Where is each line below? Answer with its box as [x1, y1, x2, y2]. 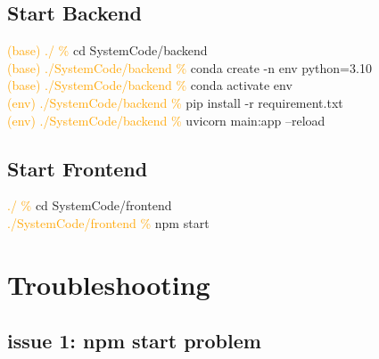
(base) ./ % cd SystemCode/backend [7, 41, 208, 60]
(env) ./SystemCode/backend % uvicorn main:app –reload [7, 110, 325, 129]
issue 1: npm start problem [7, 327, 261, 355]
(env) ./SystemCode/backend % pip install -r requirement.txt [7, 93, 343, 111]
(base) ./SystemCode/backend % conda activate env [7, 76, 292, 94]
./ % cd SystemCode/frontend [7, 196, 172, 215]
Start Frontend [7, 154, 148, 182]
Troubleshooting [7, 265, 210, 302]
